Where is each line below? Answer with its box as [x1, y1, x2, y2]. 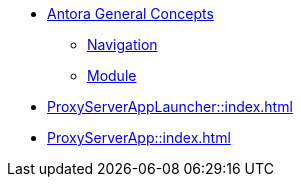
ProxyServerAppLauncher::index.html [47, 98, 293, 115]
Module [87, 67, 137, 84]
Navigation [87, 36, 158, 53]
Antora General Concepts [47, 5, 214, 22]
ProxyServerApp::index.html [47, 129, 231, 146]
